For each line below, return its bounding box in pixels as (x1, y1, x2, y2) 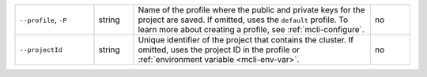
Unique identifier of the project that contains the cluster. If (138, 35, 354, 45)
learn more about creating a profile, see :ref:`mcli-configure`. (138, 24, 365, 35)
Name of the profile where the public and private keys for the (138, 5, 365, 15)
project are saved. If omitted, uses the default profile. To (138, 14, 349, 25)
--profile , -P (19, 14, 67, 25)
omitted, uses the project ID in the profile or (138, 44, 300, 55)
